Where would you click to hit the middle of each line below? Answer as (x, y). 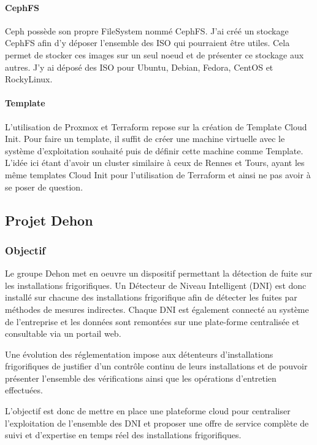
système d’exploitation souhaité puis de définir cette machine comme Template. (154, 150)
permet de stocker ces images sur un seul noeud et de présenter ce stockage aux (155, 54)
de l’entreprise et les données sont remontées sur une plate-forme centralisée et (152, 321)
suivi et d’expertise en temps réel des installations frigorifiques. (123, 435)
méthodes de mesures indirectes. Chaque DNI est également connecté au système (157, 309)
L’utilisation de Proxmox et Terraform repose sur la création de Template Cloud (156, 126)
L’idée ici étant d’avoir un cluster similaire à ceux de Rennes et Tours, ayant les (155, 163)
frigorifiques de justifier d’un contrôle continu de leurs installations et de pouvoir (156, 366)
